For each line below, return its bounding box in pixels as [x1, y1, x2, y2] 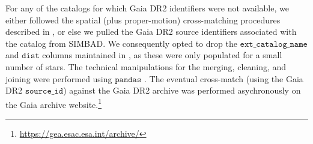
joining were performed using [5, 72, 112, 85]
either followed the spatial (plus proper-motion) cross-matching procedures [5, 13, 281, 26]
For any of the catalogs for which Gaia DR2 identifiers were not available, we [5, 2, 289, 14]
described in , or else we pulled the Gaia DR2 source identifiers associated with [5, 25, 297, 38]
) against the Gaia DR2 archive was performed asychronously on [63, 84, 301, 97]
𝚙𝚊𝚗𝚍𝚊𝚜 [115, 75, 142, 84]
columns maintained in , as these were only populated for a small [42, 49, 282, 61]
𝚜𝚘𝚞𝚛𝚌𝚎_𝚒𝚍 [25, 87, 64, 96]
